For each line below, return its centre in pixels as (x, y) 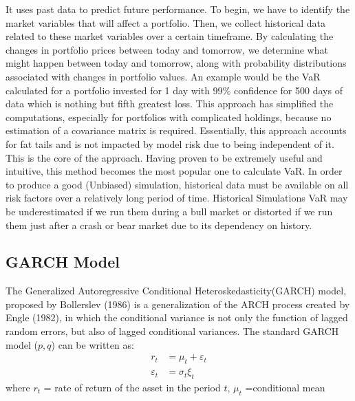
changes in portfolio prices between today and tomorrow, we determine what (167, 49)
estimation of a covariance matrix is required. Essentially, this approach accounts (176, 130)
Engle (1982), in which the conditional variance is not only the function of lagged (177, 317)
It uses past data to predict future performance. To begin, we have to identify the (178, 9)
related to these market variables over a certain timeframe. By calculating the (170, 36)
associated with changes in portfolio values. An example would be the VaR (163, 76)
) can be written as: (93, 344)
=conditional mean (285, 387)
